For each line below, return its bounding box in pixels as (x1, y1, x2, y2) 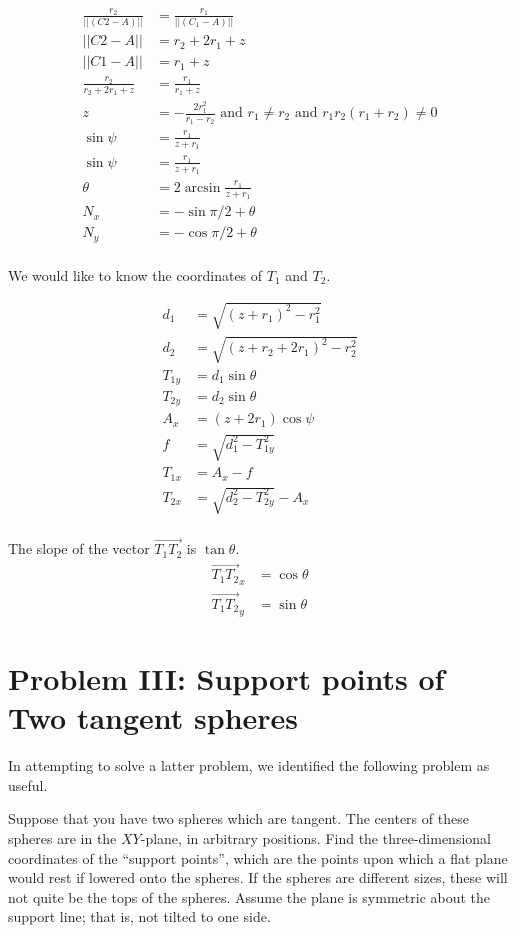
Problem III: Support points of (8, 658, 445, 699)
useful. (8, 774, 48, 795)
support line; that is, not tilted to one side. (8, 906, 271, 927)
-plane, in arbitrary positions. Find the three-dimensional (140, 828, 491, 849)
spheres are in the (8, 828, 117, 849)
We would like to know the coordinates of (8, 264, 263, 285)
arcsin (184, 180, 221, 195)
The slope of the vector (8, 538, 150, 559)
